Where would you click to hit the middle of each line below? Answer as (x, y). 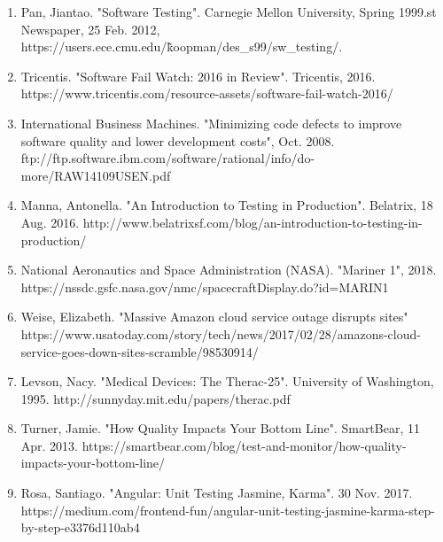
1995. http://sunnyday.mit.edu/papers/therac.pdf (155, 398)
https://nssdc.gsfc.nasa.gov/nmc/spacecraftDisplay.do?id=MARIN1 (205, 286)
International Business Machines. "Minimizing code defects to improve (211, 123)
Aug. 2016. (50, 222)
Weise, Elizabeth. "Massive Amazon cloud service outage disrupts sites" (214, 317)
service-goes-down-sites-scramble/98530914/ (140, 351)
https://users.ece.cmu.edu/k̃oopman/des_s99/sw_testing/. (182, 46)
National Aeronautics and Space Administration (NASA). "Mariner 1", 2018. (229, 270)
